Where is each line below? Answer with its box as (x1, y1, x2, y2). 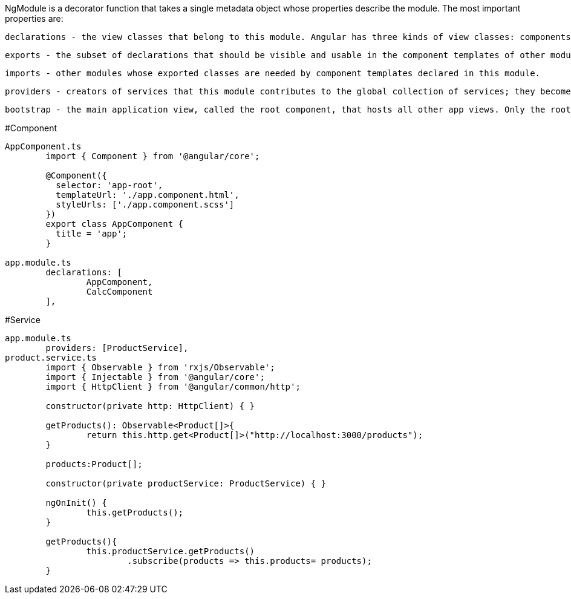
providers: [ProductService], (45, 343, 189, 353)
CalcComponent (86, 287, 153, 296)
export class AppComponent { (45, 219, 184, 229)
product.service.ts (5, 353, 97, 362)
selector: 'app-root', (56, 180, 163, 190)
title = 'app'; (56, 229, 128, 238)
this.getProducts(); (86, 508, 184, 517)
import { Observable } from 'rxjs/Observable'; (45, 362, 275, 372)
